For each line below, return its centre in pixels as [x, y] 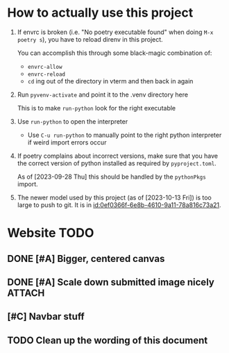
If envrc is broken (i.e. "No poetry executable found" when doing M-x [115, 32]
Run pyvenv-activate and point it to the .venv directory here [103, 95]
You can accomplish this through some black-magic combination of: [114, 53]
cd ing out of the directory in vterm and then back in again [110, 81]
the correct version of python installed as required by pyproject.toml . [117, 163]
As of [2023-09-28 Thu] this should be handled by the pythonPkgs [111, 176]
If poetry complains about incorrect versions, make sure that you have [118, 156]
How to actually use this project [100, 13]
